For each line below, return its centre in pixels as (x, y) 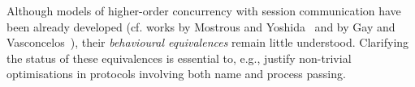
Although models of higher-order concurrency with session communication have (204, 10)
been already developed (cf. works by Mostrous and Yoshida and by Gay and (201, 26)
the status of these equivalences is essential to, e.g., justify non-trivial (179, 58)
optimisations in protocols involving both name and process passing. (176, 74)
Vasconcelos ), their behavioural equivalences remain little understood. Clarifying (208, 42)
